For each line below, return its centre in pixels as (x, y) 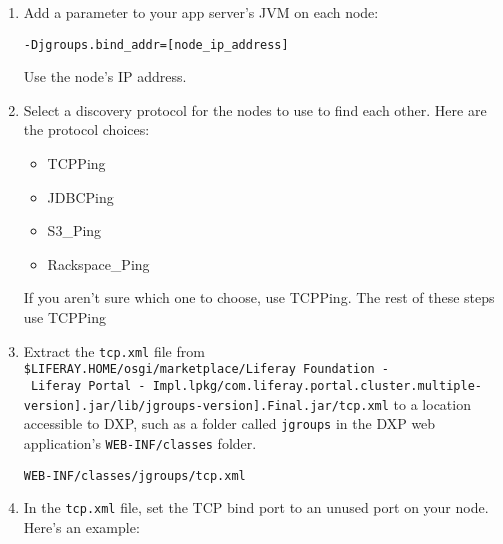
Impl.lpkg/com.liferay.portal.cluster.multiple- (317, 385)
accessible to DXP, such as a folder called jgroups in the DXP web (229, 423)
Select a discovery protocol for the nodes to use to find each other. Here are (255, 109)
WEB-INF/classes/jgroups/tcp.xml (134, 475)
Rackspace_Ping (98, 263)
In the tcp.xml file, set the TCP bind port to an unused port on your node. (256, 507)
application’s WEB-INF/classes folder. (140, 442)
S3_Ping (74, 230)
